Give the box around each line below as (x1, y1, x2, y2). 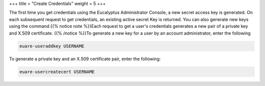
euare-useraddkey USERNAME (19, 43, 84, 49)
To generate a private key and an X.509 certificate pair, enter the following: (9, 56, 161, 62)
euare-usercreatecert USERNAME (19, 69, 95, 74)
